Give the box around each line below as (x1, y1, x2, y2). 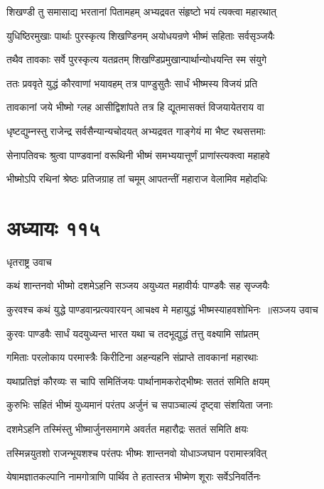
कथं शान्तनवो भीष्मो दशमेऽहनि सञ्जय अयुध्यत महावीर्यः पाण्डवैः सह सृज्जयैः (6, 278, 269, 293)
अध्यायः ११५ (6, 213, 100, 242)
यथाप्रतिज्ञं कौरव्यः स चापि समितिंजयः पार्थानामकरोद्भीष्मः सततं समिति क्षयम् (6, 373, 270, 388)
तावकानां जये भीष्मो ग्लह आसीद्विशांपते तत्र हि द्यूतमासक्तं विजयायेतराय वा (6, 100, 264, 114)
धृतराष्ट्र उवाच (6, 254, 52, 269)
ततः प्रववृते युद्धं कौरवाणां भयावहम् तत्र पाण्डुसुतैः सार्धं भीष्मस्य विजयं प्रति (6, 75, 258, 90)
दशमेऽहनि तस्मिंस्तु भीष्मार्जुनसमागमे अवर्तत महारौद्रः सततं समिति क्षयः (6, 421, 249, 436)
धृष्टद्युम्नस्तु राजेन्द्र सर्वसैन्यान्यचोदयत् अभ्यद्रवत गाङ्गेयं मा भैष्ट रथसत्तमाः (6, 123, 266, 138)
